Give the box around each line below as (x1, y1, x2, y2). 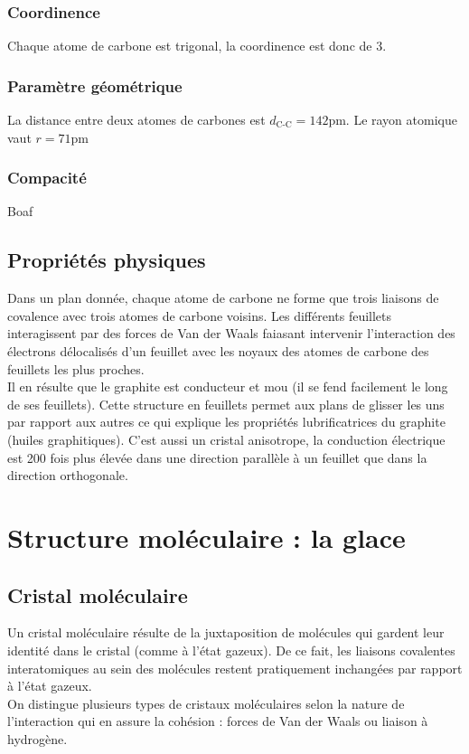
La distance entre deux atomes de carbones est (7, 110, 266, 129)
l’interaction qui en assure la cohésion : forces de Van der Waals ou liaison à (7, 712, 428, 730)
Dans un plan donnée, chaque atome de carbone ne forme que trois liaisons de (7, 288, 439, 307)
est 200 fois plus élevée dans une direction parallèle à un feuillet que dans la (7, 448, 427, 467)
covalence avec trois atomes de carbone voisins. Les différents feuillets (7, 306, 392, 325)
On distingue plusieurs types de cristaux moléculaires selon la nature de (7, 693, 405, 712)
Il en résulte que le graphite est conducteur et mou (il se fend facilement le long (7, 377, 448, 396)
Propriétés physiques (7, 246, 206, 274)
